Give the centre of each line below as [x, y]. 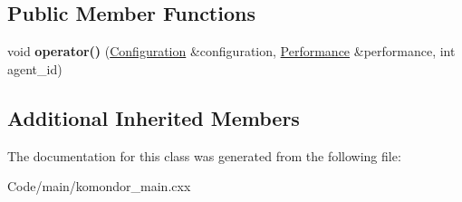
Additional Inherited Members [154, 117]
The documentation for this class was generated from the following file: [204, 155]
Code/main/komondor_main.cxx [99, 186]
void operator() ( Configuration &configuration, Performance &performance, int [231, 51]
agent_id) [35, 68]
